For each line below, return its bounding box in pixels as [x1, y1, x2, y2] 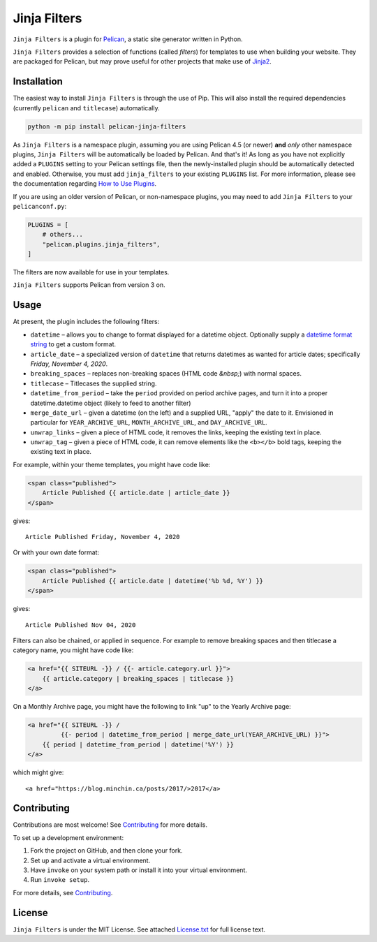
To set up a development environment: [13, 833, 124, 841]
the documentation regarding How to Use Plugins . [13, 179, 157, 188]
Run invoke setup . [30, 876, 90, 884]
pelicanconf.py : [13, 202, 67, 210]
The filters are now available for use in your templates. [13, 268, 170, 277]
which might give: [13, 768, 64, 777]
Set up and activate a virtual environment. [30, 856, 151, 864]
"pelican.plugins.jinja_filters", [42, 240, 161, 248]
